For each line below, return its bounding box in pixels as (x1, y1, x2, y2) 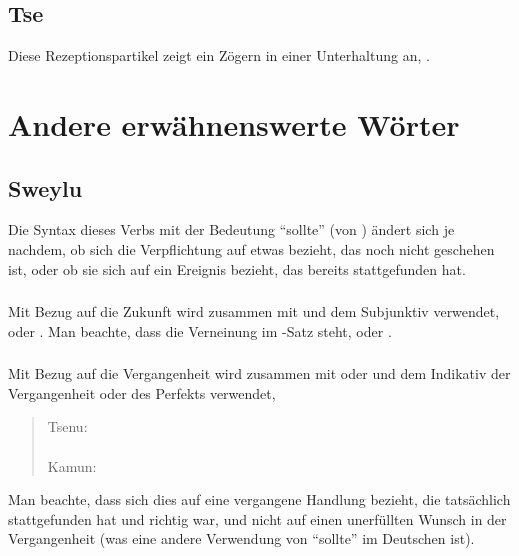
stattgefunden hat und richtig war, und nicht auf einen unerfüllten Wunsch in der (8, 508, 507, 529)
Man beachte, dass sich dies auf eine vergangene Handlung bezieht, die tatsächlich (8, 489, 511, 510)
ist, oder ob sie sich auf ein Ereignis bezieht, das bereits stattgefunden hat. (8, 258, 466, 279)
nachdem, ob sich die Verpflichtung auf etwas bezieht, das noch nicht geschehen (8, 238, 495, 259)
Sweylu (8, 172, 83, 203)
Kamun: (47, 455, 97, 476)
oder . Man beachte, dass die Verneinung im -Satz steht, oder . (8, 320, 392, 341)
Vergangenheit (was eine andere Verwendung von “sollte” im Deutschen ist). (8, 528, 475, 549)
